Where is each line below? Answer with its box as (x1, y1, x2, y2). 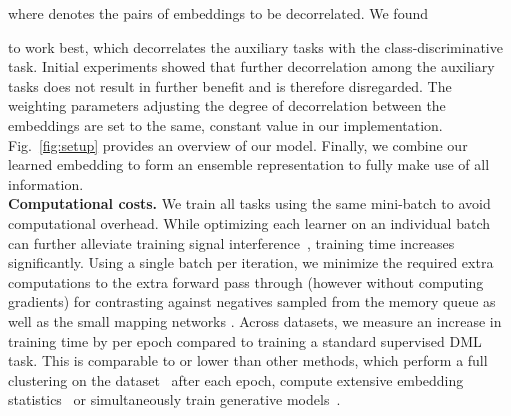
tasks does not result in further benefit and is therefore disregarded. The (8, 75, 452, 96)
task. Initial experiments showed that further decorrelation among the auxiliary (8, 56, 495, 77)
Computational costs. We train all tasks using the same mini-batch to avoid (8, 193, 491, 214)
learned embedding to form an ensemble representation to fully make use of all (8, 154, 490, 175)
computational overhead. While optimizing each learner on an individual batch (8, 212, 491, 233)
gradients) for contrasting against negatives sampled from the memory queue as (8, 291, 496, 312)
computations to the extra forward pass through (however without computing (8, 271, 484, 292)
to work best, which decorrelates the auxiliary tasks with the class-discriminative (8, 36, 503, 57)
